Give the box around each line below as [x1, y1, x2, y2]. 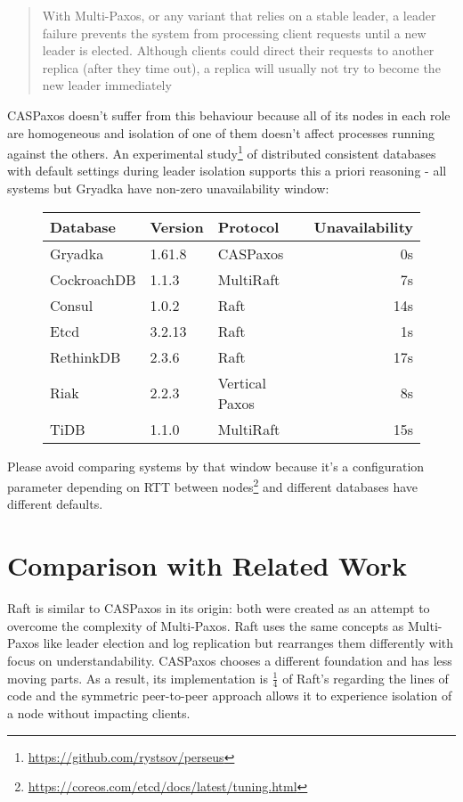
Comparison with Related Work [7, 547, 408, 584]
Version [150, 216, 204, 237]
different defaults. [7, 495, 103, 513]
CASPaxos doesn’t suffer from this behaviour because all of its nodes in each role [7, 105, 451, 124]
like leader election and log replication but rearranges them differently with [43, 634, 454, 652]
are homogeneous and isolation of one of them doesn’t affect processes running [7, 123, 435, 142]
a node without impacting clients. [7, 703, 191, 722]
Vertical [217, 372, 266, 393]
